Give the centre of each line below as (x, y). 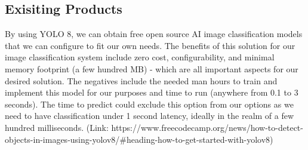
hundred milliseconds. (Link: (57, 127)
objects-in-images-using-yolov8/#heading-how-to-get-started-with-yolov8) (139, 139)
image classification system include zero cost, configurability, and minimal (140, 57)
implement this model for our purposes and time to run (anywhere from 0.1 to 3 (152, 92)
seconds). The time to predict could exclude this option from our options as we (149, 104)
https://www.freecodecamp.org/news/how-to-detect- (207, 127)
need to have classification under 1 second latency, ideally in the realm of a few (150, 116)
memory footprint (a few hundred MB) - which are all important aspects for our (152, 68)
